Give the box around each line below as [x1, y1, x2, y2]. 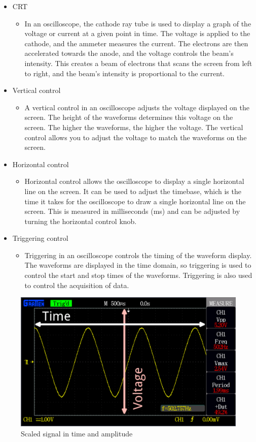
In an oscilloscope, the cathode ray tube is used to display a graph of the [24, 18, 251, 28]
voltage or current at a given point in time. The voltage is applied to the [24, 28, 250, 39]
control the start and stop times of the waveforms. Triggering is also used [24, 270, 252, 280]
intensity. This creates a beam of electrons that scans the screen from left [24, 57, 252, 68]
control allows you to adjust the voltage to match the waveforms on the [24, 132, 247, 142]
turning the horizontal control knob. [24, 215, 137, 226]
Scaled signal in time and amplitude [21, 428, 133, 439]
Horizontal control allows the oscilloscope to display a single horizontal [24, 176, 244, 186]
